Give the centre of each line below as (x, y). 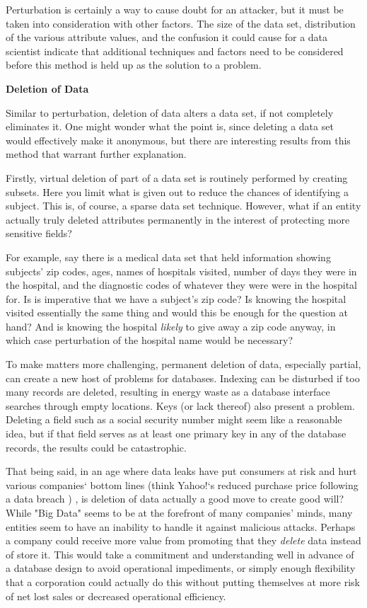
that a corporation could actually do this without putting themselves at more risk (183, 581)
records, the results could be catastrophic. (96, 447)
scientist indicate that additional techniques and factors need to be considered (175, 51)
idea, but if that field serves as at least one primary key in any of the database (176, 434)
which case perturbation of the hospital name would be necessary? (150, 340)
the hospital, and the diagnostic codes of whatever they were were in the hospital (182, 285)
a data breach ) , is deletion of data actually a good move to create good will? (175, 499)
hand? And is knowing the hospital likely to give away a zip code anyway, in (171, 326)
